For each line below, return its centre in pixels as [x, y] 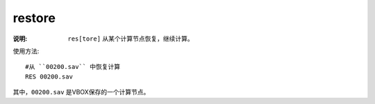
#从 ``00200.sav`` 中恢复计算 [73, 67]
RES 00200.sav [49, 76]
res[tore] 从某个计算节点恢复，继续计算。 [131, 39]
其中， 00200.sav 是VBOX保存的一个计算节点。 [81, 92]
